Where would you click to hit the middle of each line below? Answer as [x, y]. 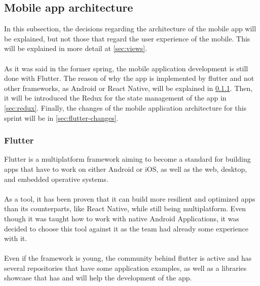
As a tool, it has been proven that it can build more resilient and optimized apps [130, 198]
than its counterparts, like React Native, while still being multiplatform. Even [125, 208]
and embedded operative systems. [56, 179]
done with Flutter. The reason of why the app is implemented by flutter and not [129, 78]
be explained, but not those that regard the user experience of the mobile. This [127, 38]
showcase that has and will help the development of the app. [98, 278]
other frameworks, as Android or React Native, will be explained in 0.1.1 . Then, [128, 88]
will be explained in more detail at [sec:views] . [76, 48]
